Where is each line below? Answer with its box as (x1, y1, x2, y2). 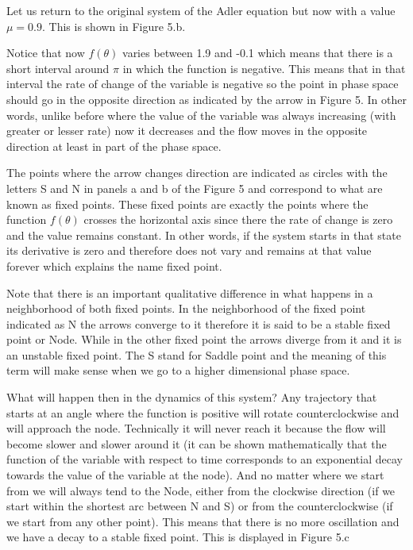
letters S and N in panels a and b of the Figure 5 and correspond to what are (6, 179, 383, 196)
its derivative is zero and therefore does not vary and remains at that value (6, 242, 372, 259)
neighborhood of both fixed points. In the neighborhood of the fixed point (6, 300, 366, 317)
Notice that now (6, 44, 85, 61)
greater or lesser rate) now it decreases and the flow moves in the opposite (6, 122, 368, 139)
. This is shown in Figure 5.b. (42, 17, 186, 34)
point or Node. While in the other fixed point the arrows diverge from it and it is (6, 331, 402, 348)
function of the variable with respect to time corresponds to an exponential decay (6, 451, 403, 467)
